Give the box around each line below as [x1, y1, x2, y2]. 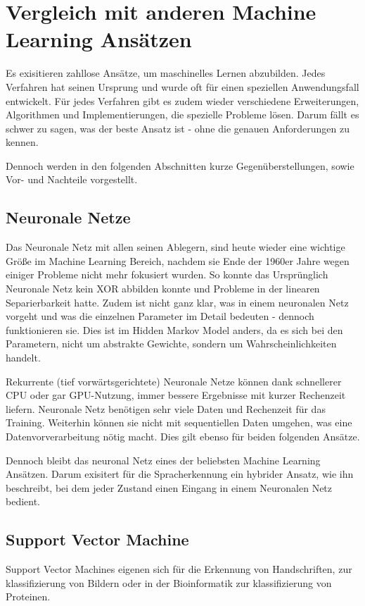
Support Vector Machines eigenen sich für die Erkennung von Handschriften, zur [6, 562, 352, 576]
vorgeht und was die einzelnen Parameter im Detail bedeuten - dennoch [6, 309, 314, 323]
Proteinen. [6, 589, 51, 604]
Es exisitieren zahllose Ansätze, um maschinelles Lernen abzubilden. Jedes [6, 66, 326, 80]
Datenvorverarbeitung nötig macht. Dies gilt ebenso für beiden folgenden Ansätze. [6, 428, 360, 443]
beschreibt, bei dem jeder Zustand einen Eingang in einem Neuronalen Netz [6, 480, 333, 495]
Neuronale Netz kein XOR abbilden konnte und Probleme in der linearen [6, 281, 320, 296]
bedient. [6, 494, 41, 509]
